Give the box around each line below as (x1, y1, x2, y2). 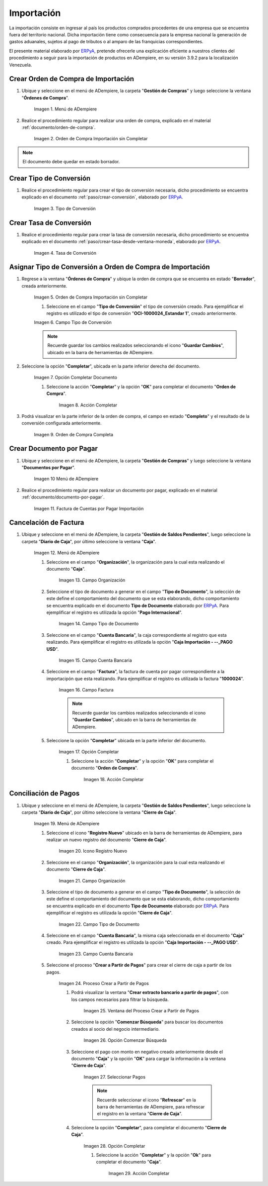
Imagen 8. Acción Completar (59, 402, 118, 408)
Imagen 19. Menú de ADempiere (34, 821, 100, 827)
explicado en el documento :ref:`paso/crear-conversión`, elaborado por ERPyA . (21, 194, 184, 200)
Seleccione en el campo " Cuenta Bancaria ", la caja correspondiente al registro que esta (46, 632, 227, 638)
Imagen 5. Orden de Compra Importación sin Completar (34, 294, 148, 300)
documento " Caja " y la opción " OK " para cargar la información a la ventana (71, 1056, 226, 1062)
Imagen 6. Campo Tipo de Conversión (34, 319, 112, 325)
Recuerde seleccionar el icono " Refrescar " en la (97, 1097, 196, 1103)
